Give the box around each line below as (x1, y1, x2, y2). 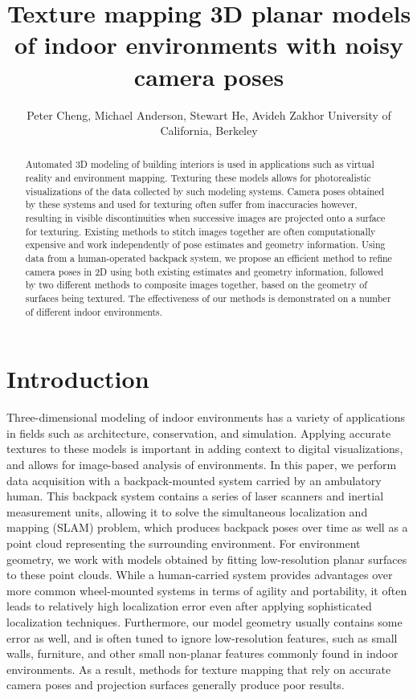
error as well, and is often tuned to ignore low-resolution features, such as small (6, 629, 398, 646)
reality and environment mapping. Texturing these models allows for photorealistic (25, 171, 371, 185)
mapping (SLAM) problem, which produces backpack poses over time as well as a (6, 519, 408, 536)
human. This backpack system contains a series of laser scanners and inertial (6, 488, 384, 504)
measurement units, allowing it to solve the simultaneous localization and (6, 503, 368, 520)
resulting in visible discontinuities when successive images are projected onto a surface (25, 211, 386, 225)
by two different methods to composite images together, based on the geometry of (25, 278, 367, 292)
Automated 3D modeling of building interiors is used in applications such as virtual (25, 157, 374, 171)
